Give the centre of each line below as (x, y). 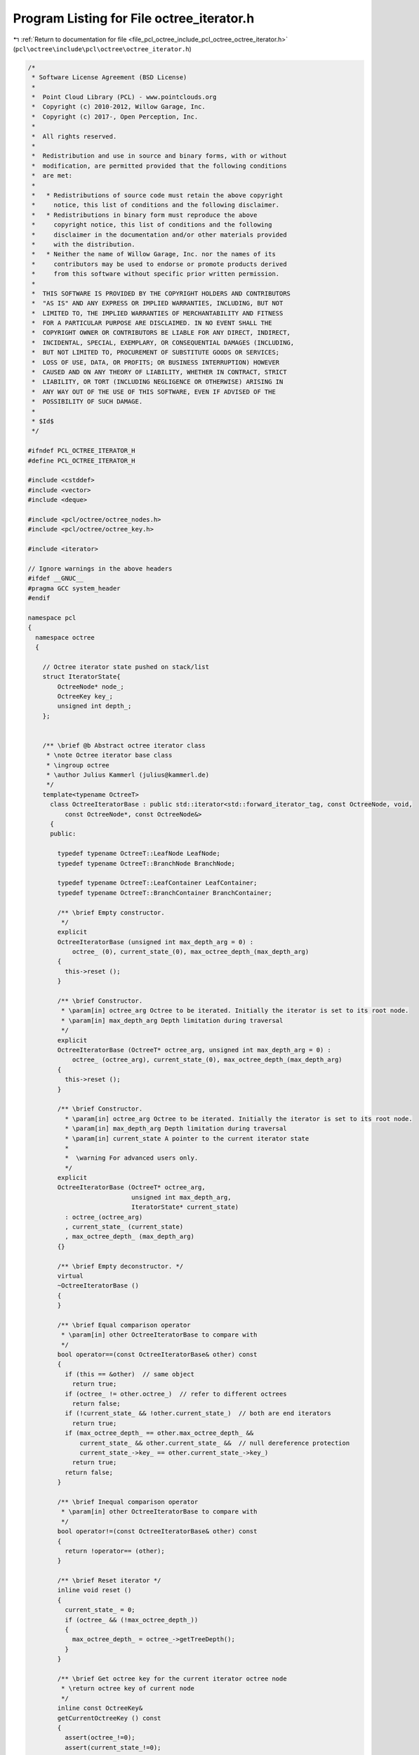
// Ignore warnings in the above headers (100, 568)
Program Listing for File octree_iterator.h (134, 18)
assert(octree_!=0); (100, 1738)
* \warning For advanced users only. (131, 1158)
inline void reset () (94, 1590)
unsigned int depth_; (94, 706)
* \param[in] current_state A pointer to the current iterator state (187, 1138)
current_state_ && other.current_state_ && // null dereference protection (215, 1443)
